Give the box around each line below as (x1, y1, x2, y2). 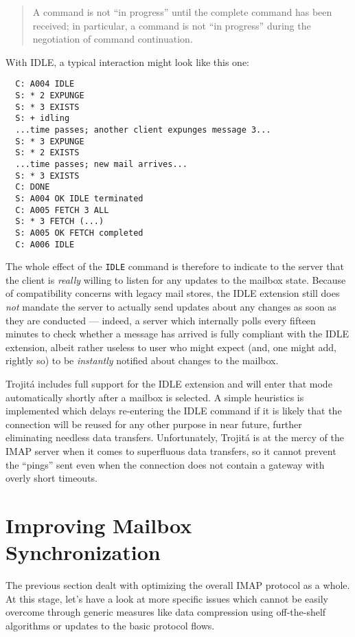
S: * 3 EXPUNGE (15, 136, 84, 146)
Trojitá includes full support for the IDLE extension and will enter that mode (5, 377, 332, 391)
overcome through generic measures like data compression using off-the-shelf (5, 605, 326, 619)
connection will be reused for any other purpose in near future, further (5, 416, 302, 431)
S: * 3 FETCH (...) (15, 216, 104, 227)
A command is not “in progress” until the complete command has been (32, 5, 332, 19)
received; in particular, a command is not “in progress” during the (32, 18, 311, 32)
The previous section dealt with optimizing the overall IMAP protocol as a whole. (5, 578, 350, 592)
